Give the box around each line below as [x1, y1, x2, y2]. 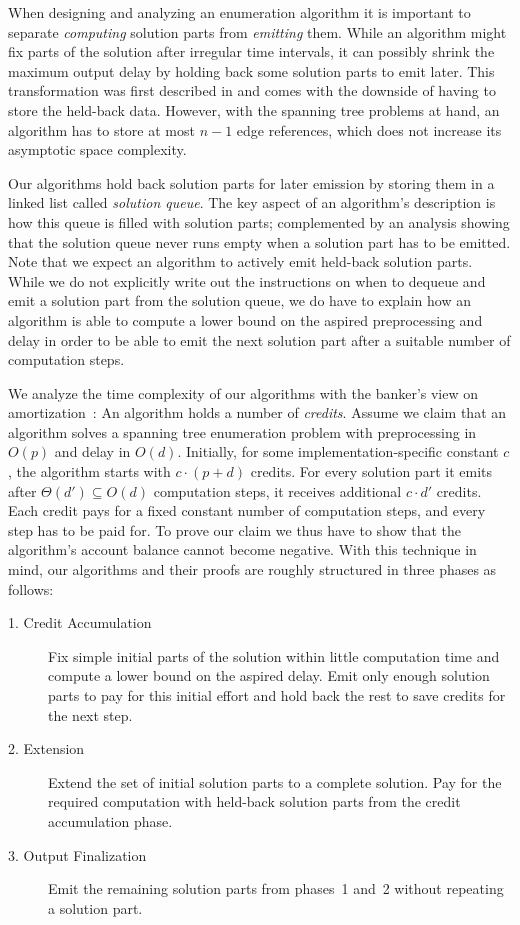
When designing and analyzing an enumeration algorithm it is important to [8, 2, 471, 22]
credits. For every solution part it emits [250, 461, 492, 482]
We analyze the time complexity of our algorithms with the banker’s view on [8, 382, 479, 403]
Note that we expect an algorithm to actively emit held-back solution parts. [8, 251, 473, 272]
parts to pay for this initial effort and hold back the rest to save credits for [48, 685, 506, 705]
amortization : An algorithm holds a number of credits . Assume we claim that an [8, 402, 507, 423]
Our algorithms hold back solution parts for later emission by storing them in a [8, 172, 495, 193]
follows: [8, 578, 54, 599]
